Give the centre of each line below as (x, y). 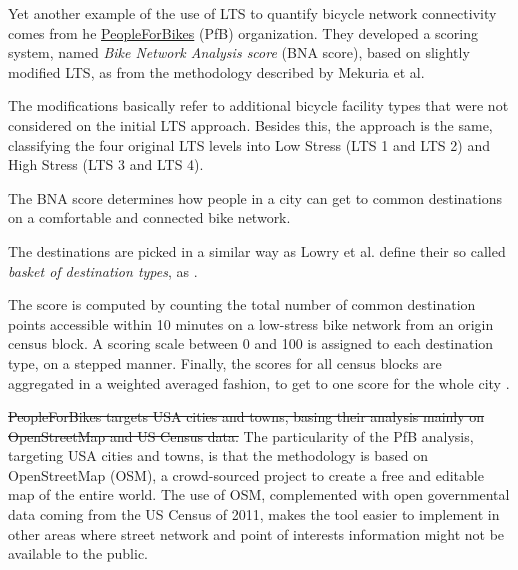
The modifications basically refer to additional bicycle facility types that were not (258, 105)
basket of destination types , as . (103, 270)
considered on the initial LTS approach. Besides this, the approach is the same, (250, 124)
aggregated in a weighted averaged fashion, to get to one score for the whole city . (259, 382)
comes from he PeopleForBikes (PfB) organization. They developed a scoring (243, 32)
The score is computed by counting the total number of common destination (242, 304)
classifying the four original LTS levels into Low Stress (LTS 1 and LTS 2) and (249, 144)
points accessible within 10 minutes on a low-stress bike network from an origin (251, 323)
